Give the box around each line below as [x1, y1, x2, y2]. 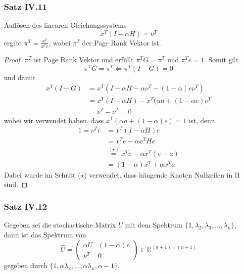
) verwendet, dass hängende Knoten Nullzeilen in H [84, 169, 240, 180]
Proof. [4, 54, 22, 65]
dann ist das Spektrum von [4, 229, 86, 239]
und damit [4, 72, 36, 82]
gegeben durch [4, 260, 48, 271]
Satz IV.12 [4, 200, 47, 212]
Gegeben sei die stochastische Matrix [4, 220, 116, 230]
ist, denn [189, 115, 215, 125]
